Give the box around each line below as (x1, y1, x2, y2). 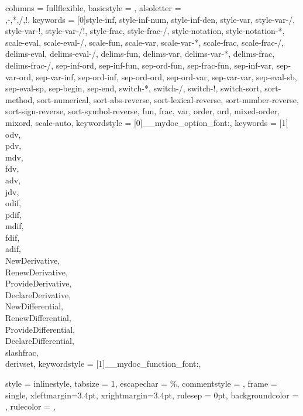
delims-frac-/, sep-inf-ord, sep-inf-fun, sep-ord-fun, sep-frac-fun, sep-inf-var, (5, 59, 274, 71)
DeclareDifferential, (5, 335, 74, 347)
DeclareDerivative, (5, 288, 71, 301)
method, (5, 93, 35, 105)
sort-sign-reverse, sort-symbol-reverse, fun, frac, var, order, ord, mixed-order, (5, 105, 280, 117)
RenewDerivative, (5, 265, 68, 278)
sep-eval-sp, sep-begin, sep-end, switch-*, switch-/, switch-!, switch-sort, (5, 82, 262, 94)
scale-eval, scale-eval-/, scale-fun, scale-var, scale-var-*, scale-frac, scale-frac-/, (5, 36, 284, 48)
